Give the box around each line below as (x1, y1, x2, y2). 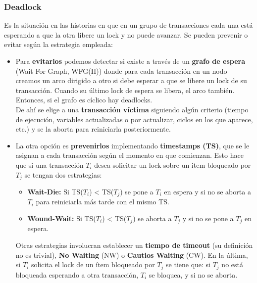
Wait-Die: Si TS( (27, 186, 83, 196)
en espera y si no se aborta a (164, 186, 251, 196)
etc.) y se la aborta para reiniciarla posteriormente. (15, 124, 171, 134)
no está (221, 259, 243, 270)
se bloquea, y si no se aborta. (149, 269, 238, 280)
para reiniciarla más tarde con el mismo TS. (36, 196, 170, 207)
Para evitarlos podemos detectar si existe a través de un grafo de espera (15, 56, 245, 66)
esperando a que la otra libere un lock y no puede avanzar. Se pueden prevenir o (4, 29, 248, 40)
